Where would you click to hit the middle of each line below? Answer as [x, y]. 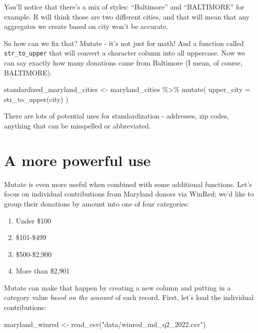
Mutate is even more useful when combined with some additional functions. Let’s [128, 184]
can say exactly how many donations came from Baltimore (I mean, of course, [123, 63]
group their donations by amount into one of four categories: [97, 203]
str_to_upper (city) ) [36, 99]
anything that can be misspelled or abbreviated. [77, 125]
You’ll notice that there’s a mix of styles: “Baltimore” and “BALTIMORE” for [124, 6]
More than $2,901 [43, 271]
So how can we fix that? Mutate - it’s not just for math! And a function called [124, 43]
